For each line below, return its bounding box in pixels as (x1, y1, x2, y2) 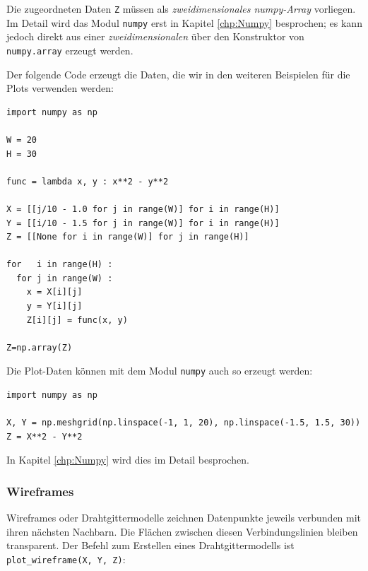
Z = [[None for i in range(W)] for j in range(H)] (6, 232, 249, 242)
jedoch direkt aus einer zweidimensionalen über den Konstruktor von (6, 29, 304, 44)
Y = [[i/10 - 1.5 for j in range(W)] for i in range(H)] (6, 218, 280, 228)
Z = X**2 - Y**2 (6, 431, 83, 442)
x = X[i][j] (26, 287, 83, 298)
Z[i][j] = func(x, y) (26, 314, 128, 325)
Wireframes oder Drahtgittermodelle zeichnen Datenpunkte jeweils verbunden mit (6, 510, 362, 525)
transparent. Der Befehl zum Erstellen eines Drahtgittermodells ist (6, 538, 295, 553)
